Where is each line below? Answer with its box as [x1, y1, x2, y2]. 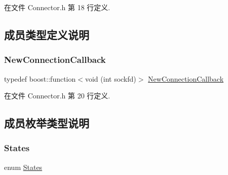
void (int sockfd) [85, 73, 136, 84]
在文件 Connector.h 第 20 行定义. [4, 90, 110, 101]
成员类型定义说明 [4, 26, 89, 42]
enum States [4, 161, 43, 172]
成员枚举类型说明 [4, 115, 89, 131]
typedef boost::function [4, 73, 76, 84]
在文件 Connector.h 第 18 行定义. [4, 2, 110, 12]
